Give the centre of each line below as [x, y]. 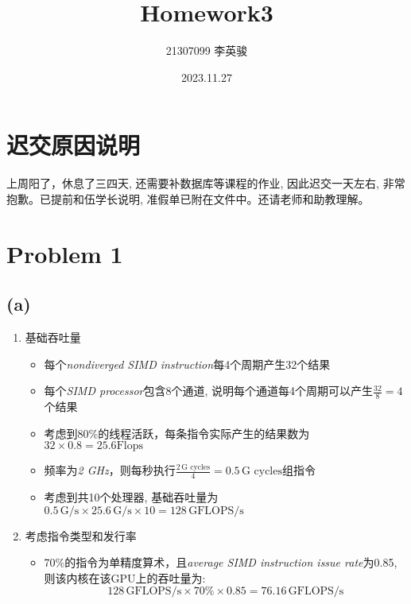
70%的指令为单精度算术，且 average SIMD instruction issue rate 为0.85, [221, 562]
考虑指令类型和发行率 [81, 535]
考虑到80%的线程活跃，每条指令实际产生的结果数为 [177, 433]
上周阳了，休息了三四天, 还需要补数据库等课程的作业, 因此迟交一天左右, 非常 [206, 183]
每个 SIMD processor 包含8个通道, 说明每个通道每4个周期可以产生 [209, 391]
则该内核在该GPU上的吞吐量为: [125, 577]
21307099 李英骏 [207, 50]
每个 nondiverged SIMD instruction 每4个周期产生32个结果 [187, 364]
